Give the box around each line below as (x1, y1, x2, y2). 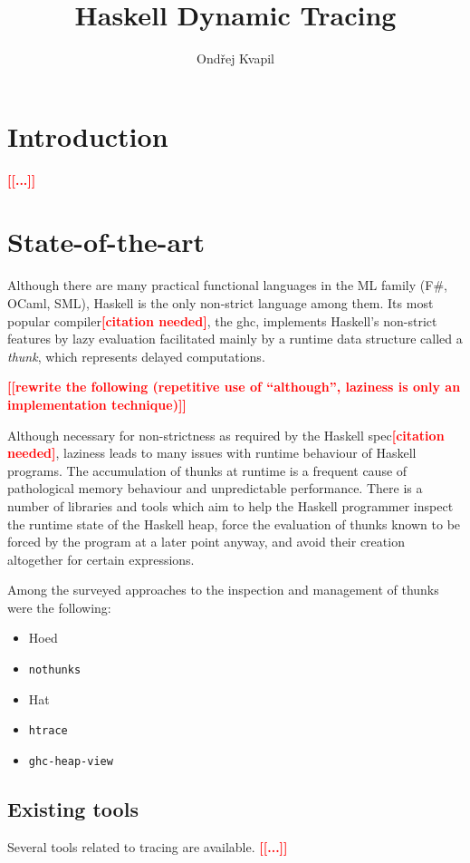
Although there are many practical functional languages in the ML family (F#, (7, 276, 447, 295)
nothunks (28, 664, 82, 677)
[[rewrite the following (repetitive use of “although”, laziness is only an (7, 377, 461, 396)
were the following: (7, 597, 111, 616)
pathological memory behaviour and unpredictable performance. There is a (7, 479, 423, 498)
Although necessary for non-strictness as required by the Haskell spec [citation (7, 425, 445, 444)
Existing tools (7, 795, 139, 823)
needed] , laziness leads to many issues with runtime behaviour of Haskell (7, 443, 417, 462)
